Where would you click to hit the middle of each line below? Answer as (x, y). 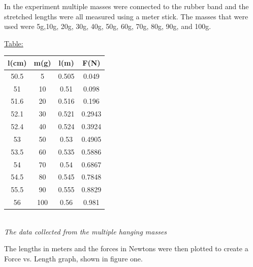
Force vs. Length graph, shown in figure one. (73, 259)
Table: (14, 43)
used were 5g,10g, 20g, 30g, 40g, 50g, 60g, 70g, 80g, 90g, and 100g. (108, 26)
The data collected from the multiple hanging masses (86, 231)
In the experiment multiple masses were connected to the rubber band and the (126, 6)
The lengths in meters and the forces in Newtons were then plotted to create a (126, 248)
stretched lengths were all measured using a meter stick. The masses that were (126, 16)
